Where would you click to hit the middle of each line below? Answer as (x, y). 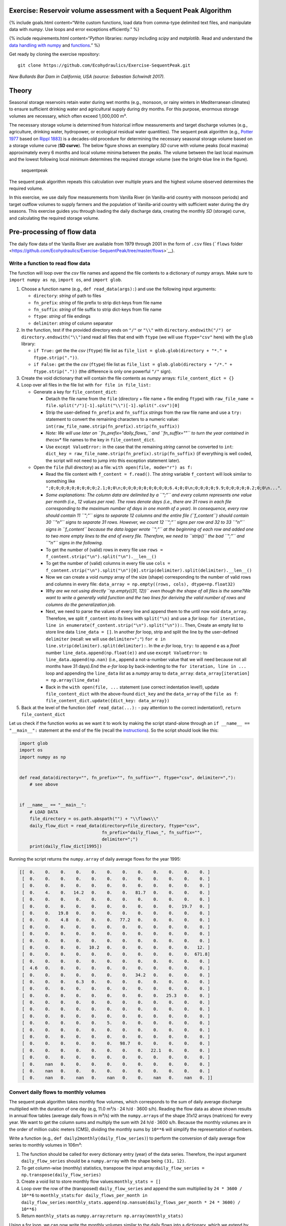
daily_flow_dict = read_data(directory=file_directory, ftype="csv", (115, 826)
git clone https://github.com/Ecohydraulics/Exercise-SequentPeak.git (104, 65)
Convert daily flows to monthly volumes (57, 1092)
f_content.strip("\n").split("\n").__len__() (101, 557)
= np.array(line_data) (73, 680)
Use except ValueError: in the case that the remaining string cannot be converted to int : (140, 447)
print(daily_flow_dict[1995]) (66, 846)
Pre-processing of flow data (53, 232)
